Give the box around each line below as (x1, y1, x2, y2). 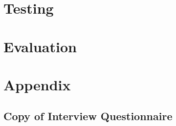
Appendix (3, 74, 71, 94)
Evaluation (3, 36, 77, 56)
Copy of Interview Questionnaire (3, 108, 173, 123)
